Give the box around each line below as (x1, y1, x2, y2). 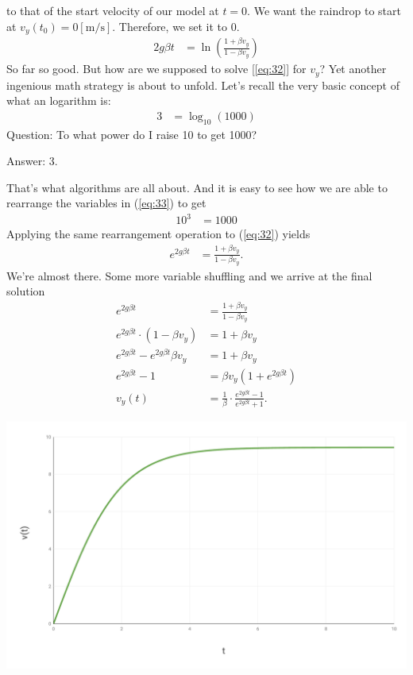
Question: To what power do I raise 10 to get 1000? (6, 125, 257, 142)
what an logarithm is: (6, 92, 111, 109)
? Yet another (319, 60, 387, 77)
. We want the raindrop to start (247, 2, 401, 18)
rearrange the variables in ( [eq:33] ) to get (6, 195, 206, 211)
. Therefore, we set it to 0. (112, 17, 240, 34)
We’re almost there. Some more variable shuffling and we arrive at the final (6, 267, 372, 283)
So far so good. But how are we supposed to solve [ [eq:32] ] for (6, 60, 307, 77)
